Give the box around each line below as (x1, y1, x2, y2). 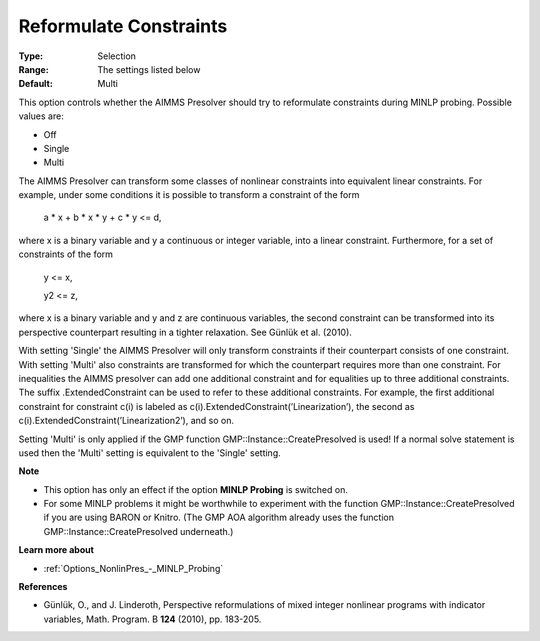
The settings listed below (97, 63, 201, 75)
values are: (18, 110, 64, 122)
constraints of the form (18, 248, 114, 260)
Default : (18, 78, 54, 90)
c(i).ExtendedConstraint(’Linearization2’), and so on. (18, 415, 235, 427)
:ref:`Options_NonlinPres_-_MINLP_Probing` (43, 562, 224, 574)
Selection (97, 50, 137, 62)
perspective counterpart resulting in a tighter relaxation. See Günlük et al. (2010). (18, 326, 352, 338)
